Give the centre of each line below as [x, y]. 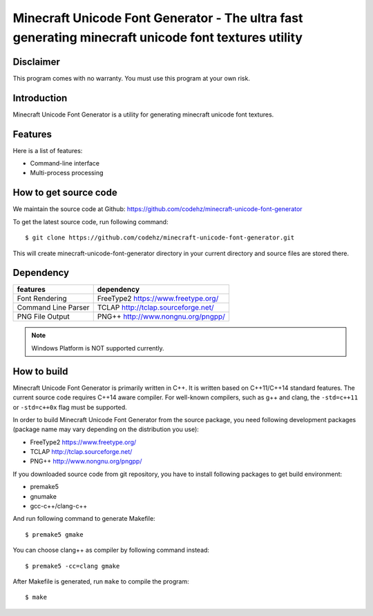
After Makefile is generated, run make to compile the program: [101, 581]
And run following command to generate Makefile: [84, 519]
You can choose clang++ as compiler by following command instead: [111, 550]
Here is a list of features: [48, 150]
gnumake [43, 496]
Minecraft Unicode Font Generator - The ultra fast [158, 18]
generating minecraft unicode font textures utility [158, 37]
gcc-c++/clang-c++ [59, 506]
